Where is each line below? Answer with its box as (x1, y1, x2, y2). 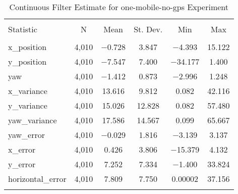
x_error (8, 143, 36, 155)
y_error (8, 158, 36, 170)
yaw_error (8, 129, 45, 140)
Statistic (8, 23, 37, 35)
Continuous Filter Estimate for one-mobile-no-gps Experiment (9, 1, 229, 13)
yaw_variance (8, 114, 57, 126)
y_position (8, 56, 47, 67)
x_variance (8, 85, 47, 96)
